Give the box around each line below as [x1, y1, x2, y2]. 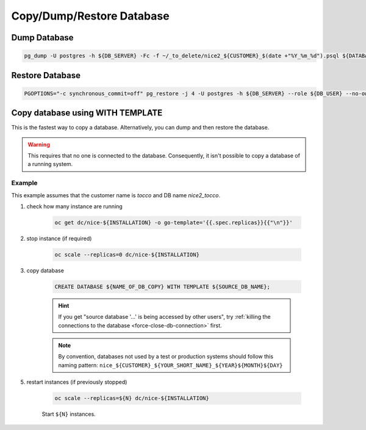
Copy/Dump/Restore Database [11, 9, 170, 23]
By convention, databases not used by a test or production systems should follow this [58, 353, 274, 360]
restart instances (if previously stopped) [26, 379, 127, 386]
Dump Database [11, 32, 74, 43]
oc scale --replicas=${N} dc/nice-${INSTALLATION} [54, 395, 210, 402]
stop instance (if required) [26, 235, 92, 242]
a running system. [27, 161, 73, 168]
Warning [27, 140, 50, 148]
